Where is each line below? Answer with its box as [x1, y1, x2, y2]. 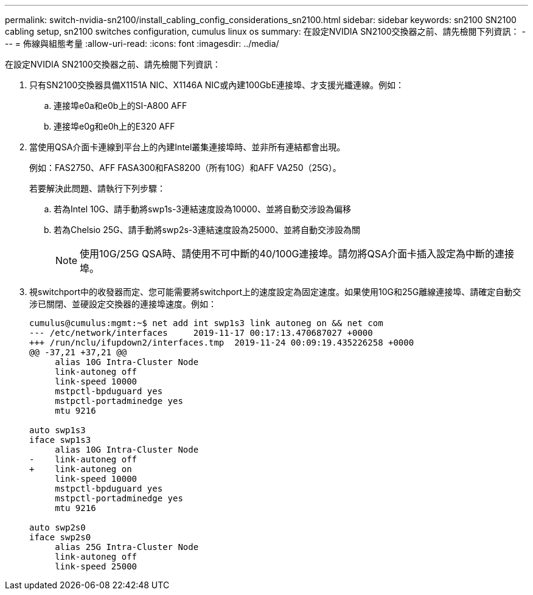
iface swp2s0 [29, 532, 91, 542]
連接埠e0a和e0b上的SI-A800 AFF [54, 100, 187, 111]
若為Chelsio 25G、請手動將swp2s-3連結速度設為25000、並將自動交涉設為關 [54, 224, 361, 235]
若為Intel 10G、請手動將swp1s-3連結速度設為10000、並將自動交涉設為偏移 [54, 204, 351, 214]
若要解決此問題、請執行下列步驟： [29, 183, 165, 193]
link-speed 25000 [55, 562, 138, 571]
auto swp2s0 [29, 523, 86, 532]
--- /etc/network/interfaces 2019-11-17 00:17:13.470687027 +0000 [29, 328, 373, 338]
